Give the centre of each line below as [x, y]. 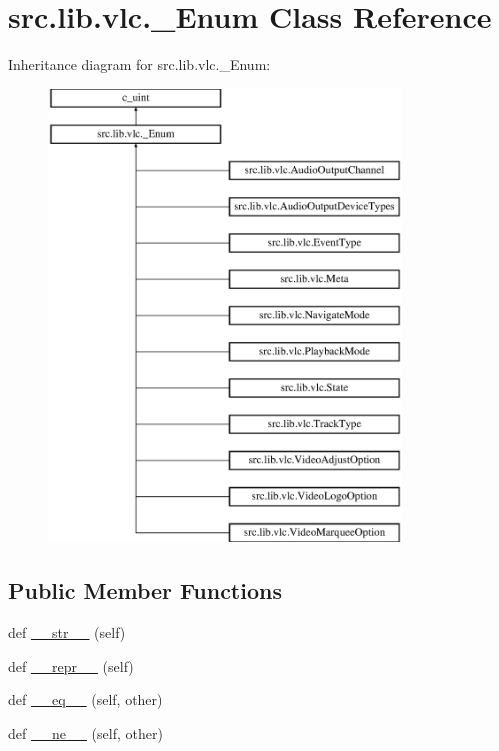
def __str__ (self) [67, 632]
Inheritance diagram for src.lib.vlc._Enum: [139, 64]
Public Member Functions [145, 590]
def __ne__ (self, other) [85, 732]
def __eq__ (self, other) [85, 699]
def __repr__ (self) [71, 665]
